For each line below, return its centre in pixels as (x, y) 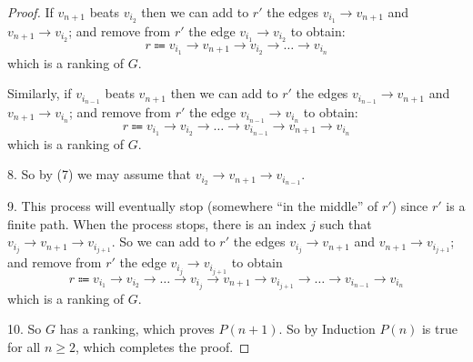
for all (24, 346)
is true (439, 329)
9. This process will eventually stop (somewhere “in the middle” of (193, 206)
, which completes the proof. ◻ (162, 346)
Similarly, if (40, 93)
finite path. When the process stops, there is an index (157, 223)
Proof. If (30, 12)
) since (410, 206)
